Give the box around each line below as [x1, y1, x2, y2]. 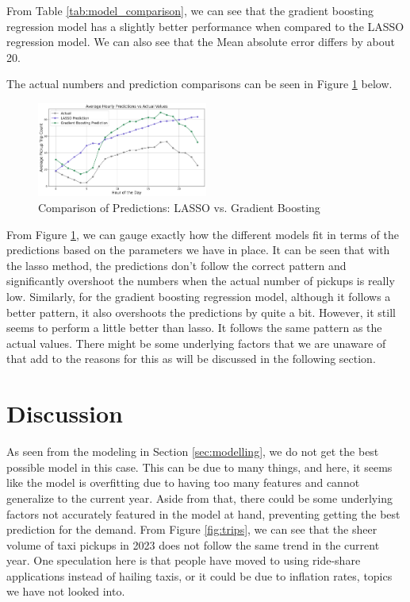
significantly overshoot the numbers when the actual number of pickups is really [6, 272, 395, 289]
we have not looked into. [6, 583, 125, 600]
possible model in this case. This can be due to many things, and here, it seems [6, 458, 393, 475]
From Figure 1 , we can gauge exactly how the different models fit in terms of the [6, 226, 399, 242]
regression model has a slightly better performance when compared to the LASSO [6, 17, 404, 34]
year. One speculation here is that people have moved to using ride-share [6, 552, 361, 569]
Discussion [6, 397, 123, 430]
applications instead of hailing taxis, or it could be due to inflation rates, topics [6, 567, 393, 584]
